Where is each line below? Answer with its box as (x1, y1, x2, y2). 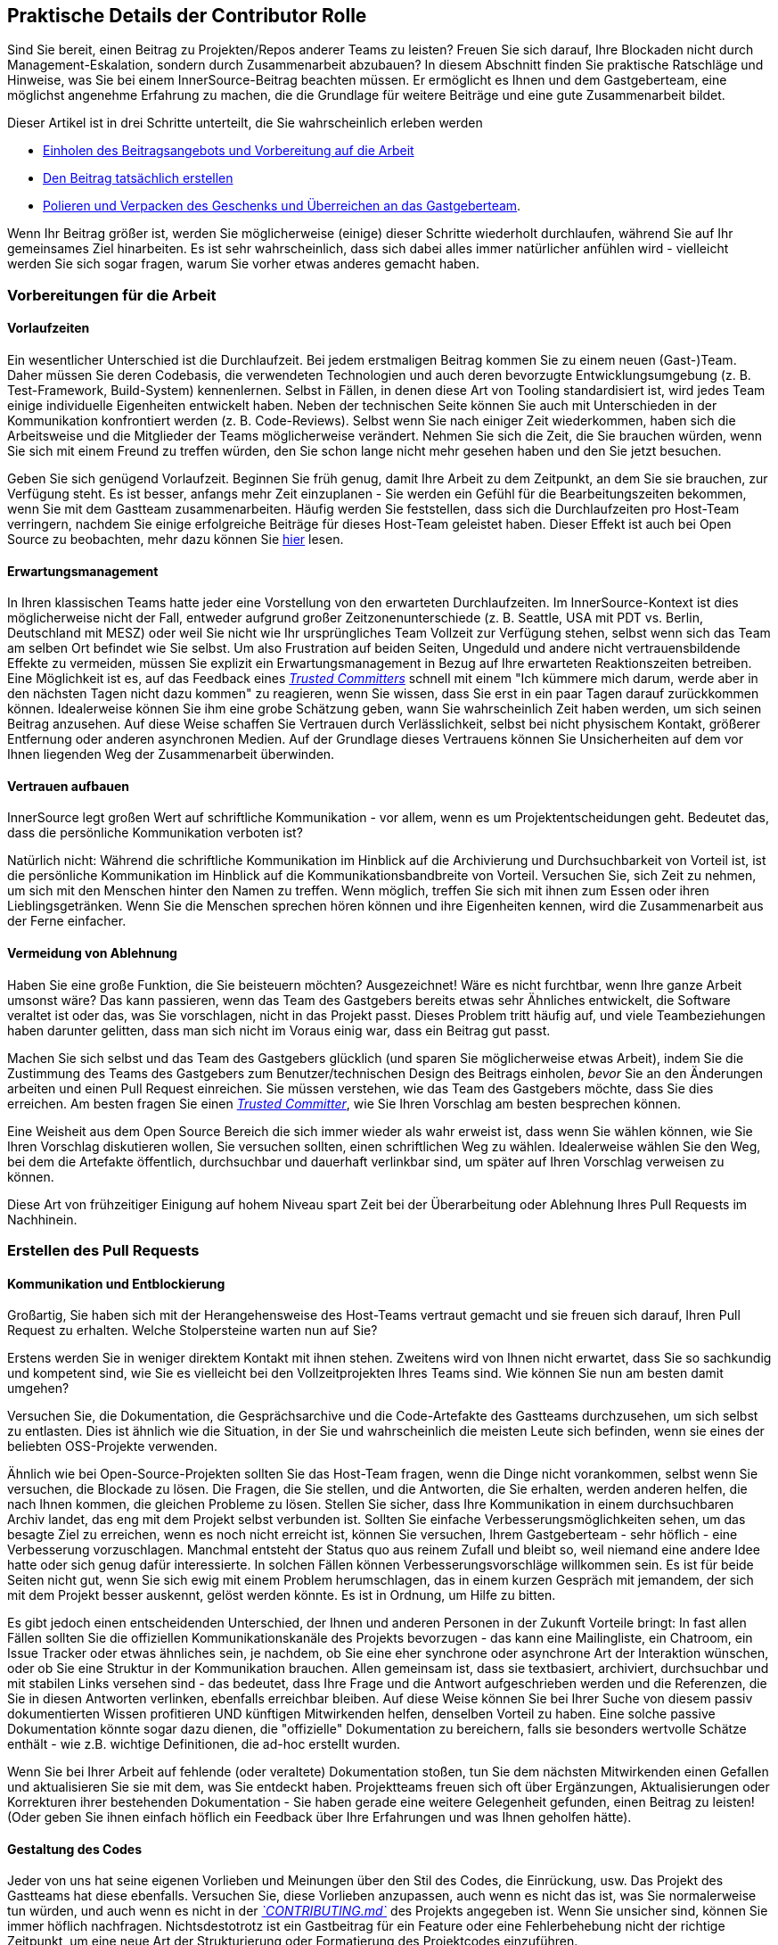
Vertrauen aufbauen (7, 778, 130, 794)
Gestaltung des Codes (7, 1841, 142, 1857)
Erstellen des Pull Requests (7, 1241, 200, 1260)
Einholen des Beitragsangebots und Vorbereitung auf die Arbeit (43, 143, 414, 159)
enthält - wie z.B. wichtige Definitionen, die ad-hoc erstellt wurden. (7, 1736, 401, 1752)
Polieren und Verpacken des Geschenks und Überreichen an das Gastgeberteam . (43, 198, 521, 214)
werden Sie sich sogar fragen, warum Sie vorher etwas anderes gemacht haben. (7, 256, 480, 272)
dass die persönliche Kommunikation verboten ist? (7, 825, 303, 841)
